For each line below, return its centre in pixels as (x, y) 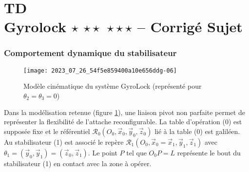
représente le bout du (209, 152)
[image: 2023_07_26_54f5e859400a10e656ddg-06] (100, 70)
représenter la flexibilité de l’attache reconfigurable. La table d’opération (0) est (123, 122)
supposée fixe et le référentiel (47, 131)
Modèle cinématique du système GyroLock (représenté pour (113, 86)
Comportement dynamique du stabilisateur (90, 53)
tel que (136, 152)
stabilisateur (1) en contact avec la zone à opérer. (78, 163)
